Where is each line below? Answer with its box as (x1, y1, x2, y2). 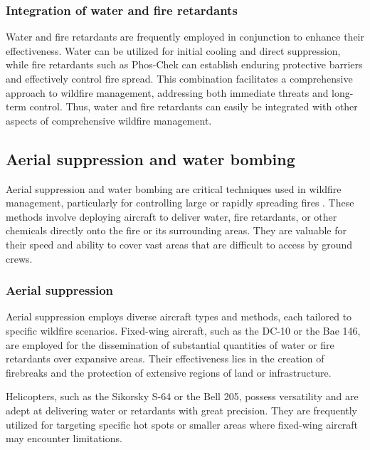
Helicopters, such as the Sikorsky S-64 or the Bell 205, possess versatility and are (6, 389, 359, 404)
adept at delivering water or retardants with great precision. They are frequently (6, 402, 358, 417)
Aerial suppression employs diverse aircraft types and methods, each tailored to (6, 309, 352, 324)
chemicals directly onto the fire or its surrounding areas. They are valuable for (6, 223, 347, 238)
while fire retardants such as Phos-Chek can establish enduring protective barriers (6, 57, 363, 72)
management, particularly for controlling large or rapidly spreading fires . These (6, 195, 354, 210)
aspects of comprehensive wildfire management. (6, 112, 212, 127)
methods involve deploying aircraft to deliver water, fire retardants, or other (6, 209, 337, 224)
